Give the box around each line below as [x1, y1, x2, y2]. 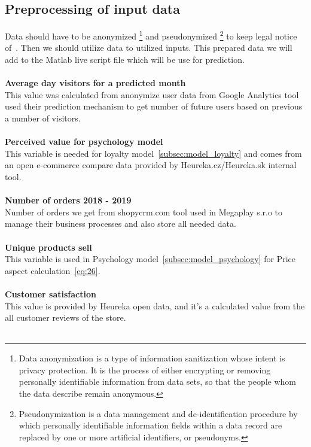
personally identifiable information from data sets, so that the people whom [19, 375, 297, 388]
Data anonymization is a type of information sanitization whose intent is [19, 352, 285, 364]
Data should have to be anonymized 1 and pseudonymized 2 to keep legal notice [5, 28, 297, 42]
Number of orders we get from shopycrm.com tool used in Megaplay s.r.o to [5, 205, 283, 218]
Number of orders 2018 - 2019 [5, 194, 132, 206]
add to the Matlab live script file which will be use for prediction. [5, 53, 245, 66]
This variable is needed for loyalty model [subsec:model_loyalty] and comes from [5, 147, 302, 159]
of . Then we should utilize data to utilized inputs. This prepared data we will [5, 41, 292, 54]
